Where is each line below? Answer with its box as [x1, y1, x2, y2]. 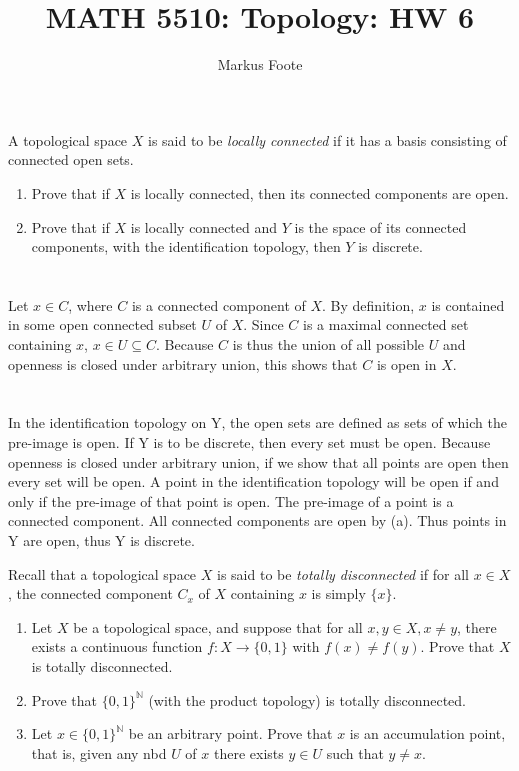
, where [68, 294, 113, 315]
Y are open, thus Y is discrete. [8, 530, 195, 550]
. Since [243, 314, 284, 335]
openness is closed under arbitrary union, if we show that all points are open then [8, 451, 509, 472]
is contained [431, 294, 505, 315]
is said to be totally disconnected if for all [217, 563, 469, 584]
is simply [311, 583, 366, 604]
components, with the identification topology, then [31, 236, 341, 257]
